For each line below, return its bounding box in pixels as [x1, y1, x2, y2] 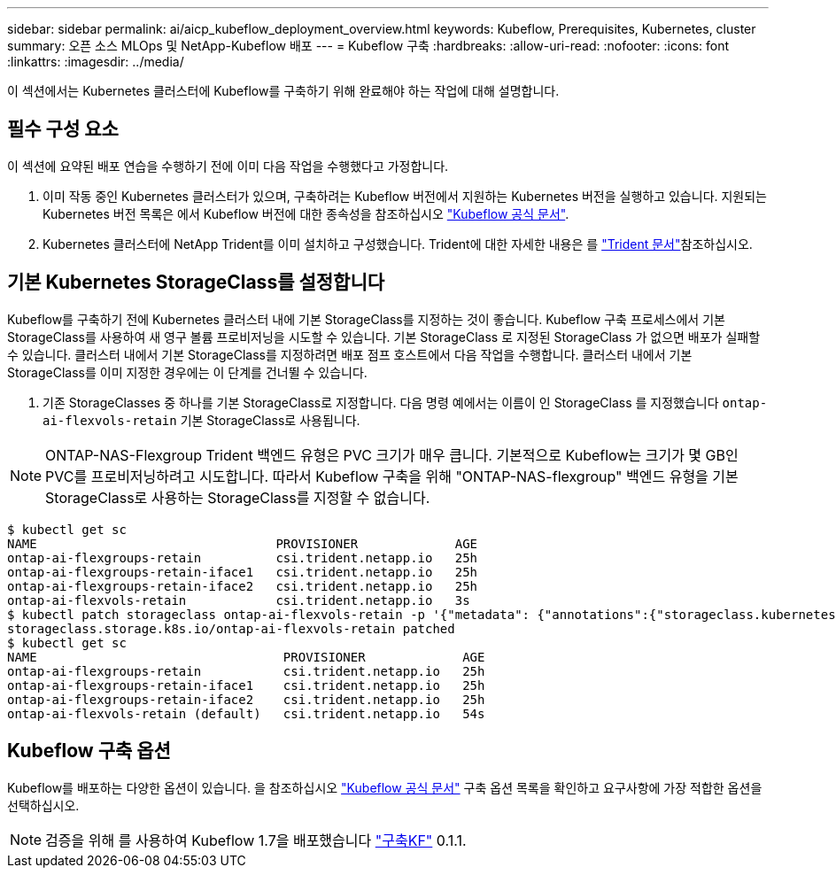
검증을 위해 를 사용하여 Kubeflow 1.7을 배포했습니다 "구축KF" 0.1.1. [45, 831, 467, 849]
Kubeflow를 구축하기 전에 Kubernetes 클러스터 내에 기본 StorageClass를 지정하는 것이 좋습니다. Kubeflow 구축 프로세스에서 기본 [7, 311, 725, 327]
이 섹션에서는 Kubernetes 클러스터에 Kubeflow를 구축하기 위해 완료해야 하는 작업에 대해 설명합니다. [7, 83, 560, 98]
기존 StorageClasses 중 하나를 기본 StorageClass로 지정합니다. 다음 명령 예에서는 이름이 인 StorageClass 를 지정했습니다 [43, 394, 719, 410]
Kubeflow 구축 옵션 [7, 739, 171, 763]
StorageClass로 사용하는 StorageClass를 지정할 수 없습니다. [45, 488, 430, 507]
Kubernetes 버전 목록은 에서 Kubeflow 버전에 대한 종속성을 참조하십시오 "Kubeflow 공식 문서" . [43, 205, 569, 221]
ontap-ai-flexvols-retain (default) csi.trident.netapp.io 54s [7, 706, 485, 721]
